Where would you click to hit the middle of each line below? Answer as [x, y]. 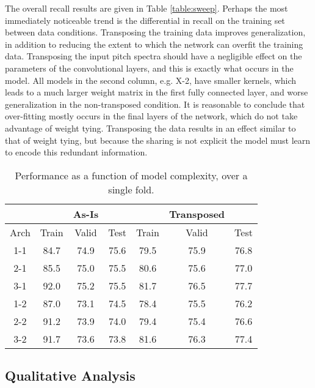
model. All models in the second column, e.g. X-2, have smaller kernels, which [151, 80]
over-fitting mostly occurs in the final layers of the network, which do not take [151, 116]
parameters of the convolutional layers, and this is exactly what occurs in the [149, 68]
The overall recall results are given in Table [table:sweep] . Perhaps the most [147, 8]
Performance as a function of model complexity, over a [131, 175]
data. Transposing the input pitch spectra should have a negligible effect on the [154, 56]
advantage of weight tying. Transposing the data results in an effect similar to [150, 128]
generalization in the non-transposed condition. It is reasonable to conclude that [155, 104]
